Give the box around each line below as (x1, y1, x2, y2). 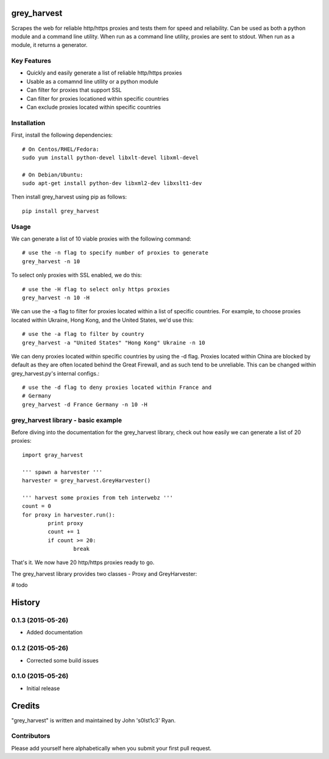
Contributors (11, 732, 51, 740)
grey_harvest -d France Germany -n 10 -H (22, 401, 147, 408)
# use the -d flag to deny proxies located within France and (22, 384, 212, 391)
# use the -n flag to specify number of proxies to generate (22, 249, 208, 256)
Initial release (26, 685, 60, 692)
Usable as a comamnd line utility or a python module (26, 78, 158, 85)
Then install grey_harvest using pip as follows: (11, 193, 127, 201)
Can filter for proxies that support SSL (26, 86, 122, 94)
